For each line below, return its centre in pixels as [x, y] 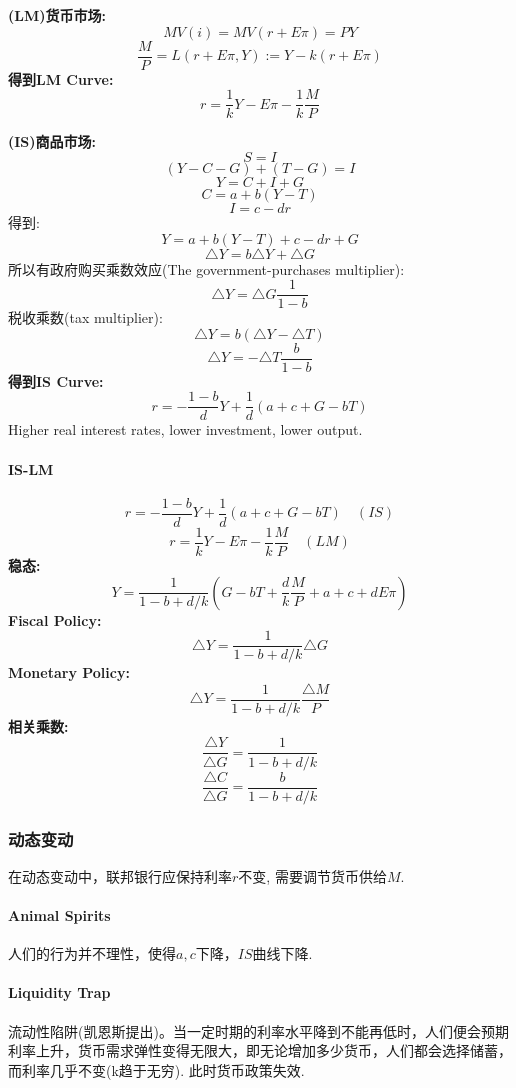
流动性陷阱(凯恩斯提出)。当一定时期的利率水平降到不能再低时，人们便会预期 [258, 1030]
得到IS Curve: [56, 380]
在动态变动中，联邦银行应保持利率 [120, 875]
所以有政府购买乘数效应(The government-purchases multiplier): [206, 268]
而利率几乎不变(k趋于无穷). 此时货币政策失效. [156, 1069]
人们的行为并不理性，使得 [92, 953]
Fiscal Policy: [55, 619]
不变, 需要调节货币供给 [312, 875]
